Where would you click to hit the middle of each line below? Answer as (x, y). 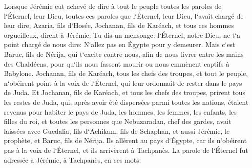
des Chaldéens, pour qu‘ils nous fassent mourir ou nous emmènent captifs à (117, 63)
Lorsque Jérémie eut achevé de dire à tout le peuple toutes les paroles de (113, 6)
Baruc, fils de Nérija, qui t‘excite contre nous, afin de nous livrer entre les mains (124, 54)
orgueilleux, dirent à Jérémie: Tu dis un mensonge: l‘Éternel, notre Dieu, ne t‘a (122, 35)
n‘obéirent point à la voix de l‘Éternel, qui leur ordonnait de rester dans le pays (123, 83)
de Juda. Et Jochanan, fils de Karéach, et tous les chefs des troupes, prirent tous (125, 92)
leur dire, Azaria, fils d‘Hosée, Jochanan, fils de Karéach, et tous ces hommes (119, 25)
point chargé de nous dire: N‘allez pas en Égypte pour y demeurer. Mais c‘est (120, 44)
